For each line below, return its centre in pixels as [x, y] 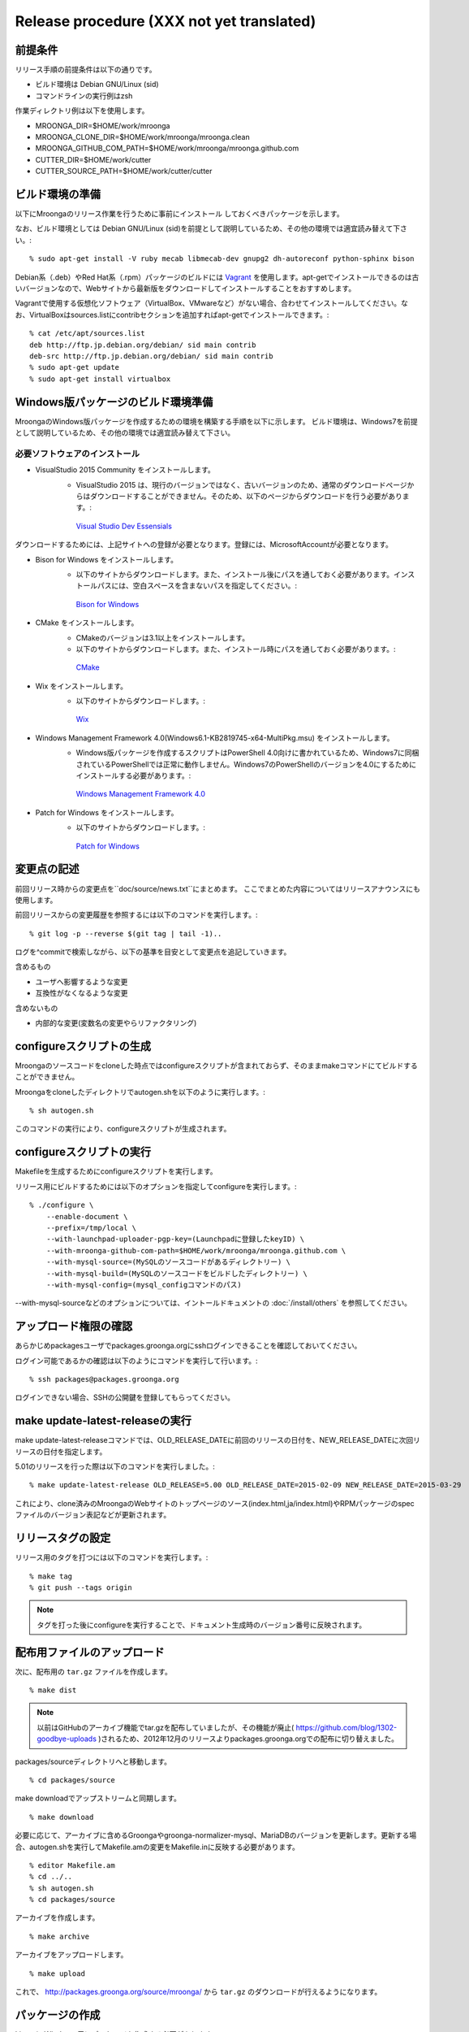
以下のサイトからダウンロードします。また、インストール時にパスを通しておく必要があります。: [236, 649]
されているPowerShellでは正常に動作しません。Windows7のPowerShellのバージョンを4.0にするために [246, 764]
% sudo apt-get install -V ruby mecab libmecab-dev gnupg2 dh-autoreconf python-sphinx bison [222, 259]
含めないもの [37, 1008]
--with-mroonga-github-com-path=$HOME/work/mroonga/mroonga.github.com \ [196, 1250]
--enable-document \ [87, 1216]
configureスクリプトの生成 [83, 1046]
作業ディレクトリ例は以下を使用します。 [82, 111]
